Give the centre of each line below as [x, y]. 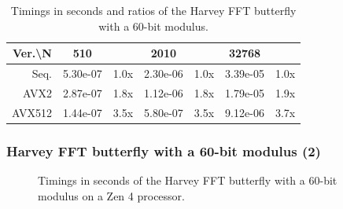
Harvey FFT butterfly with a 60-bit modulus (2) [164, 150]
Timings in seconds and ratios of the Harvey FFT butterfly [153, 10]
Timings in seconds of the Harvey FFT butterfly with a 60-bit [188, 180]
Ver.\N [32, 53]
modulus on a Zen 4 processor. [111, 195]
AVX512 [32, 112]
